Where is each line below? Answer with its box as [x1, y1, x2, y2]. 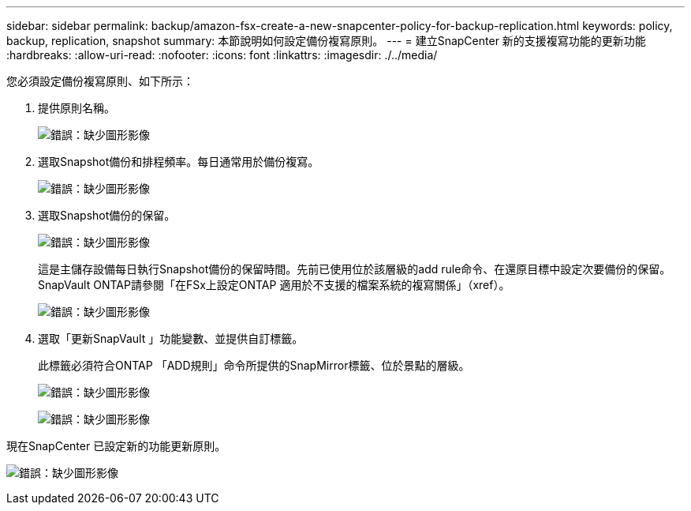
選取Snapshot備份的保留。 [38, 209, 176, 222]
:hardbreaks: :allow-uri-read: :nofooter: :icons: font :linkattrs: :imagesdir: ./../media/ [6, 48, 438, 62]
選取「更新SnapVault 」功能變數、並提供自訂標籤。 [38, 332, 304, 345]
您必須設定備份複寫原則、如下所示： [6, 74, 194, 88]
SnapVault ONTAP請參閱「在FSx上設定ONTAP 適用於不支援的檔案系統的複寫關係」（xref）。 [38, 278, 510, 291]
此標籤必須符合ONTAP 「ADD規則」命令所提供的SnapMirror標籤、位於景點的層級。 [38, 359, 470, 372]
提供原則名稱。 [38, 101, 115, 115]
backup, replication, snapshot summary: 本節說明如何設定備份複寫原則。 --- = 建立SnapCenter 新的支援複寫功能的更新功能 [6, 34, 646, 47]
